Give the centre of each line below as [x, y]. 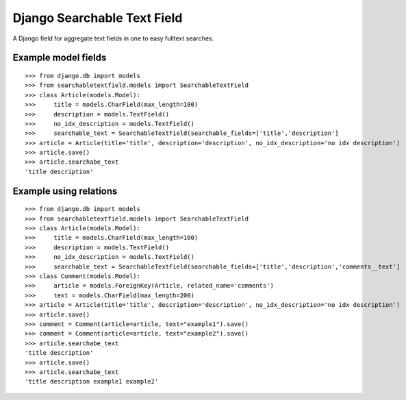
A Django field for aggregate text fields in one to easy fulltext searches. [113, 38]
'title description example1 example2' [92, 382]
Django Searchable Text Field [98, 18]
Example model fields [60, 58]
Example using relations [65, 191]
